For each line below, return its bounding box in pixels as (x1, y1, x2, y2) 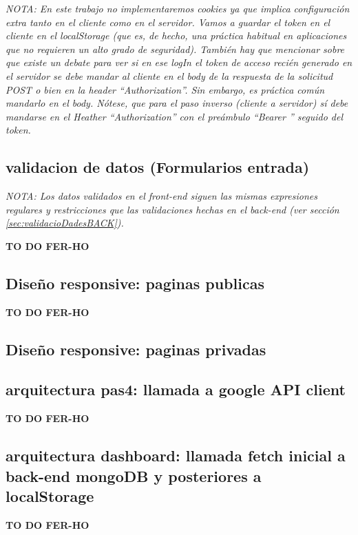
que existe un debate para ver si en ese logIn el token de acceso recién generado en (6, 55, 352, 70)
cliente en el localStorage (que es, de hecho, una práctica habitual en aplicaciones (6, 28, 347, 43)
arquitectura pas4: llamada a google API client (6, 379, 346, 400)
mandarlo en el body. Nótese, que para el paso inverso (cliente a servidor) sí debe (6, 96, 348, 110)
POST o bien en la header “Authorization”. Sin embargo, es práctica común (6, 82, 325, 96)
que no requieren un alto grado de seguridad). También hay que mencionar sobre (6, 41, 345, 56)
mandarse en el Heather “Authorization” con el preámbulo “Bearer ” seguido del (6, 109, 344, 123)
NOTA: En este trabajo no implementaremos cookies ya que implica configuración (6, 1, 350, 15)
